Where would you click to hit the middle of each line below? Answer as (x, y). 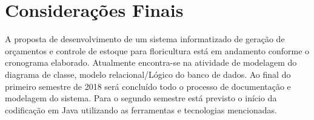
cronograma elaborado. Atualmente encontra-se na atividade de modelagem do (151, 62)
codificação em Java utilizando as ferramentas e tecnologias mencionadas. (141, 109)
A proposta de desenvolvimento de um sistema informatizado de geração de (145, 39)
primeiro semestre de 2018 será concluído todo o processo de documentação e (148, 86)
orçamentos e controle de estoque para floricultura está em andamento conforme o (157, 50)
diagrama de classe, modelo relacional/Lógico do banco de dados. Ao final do (148, 74)
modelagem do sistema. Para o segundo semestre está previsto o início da (141, 98)
